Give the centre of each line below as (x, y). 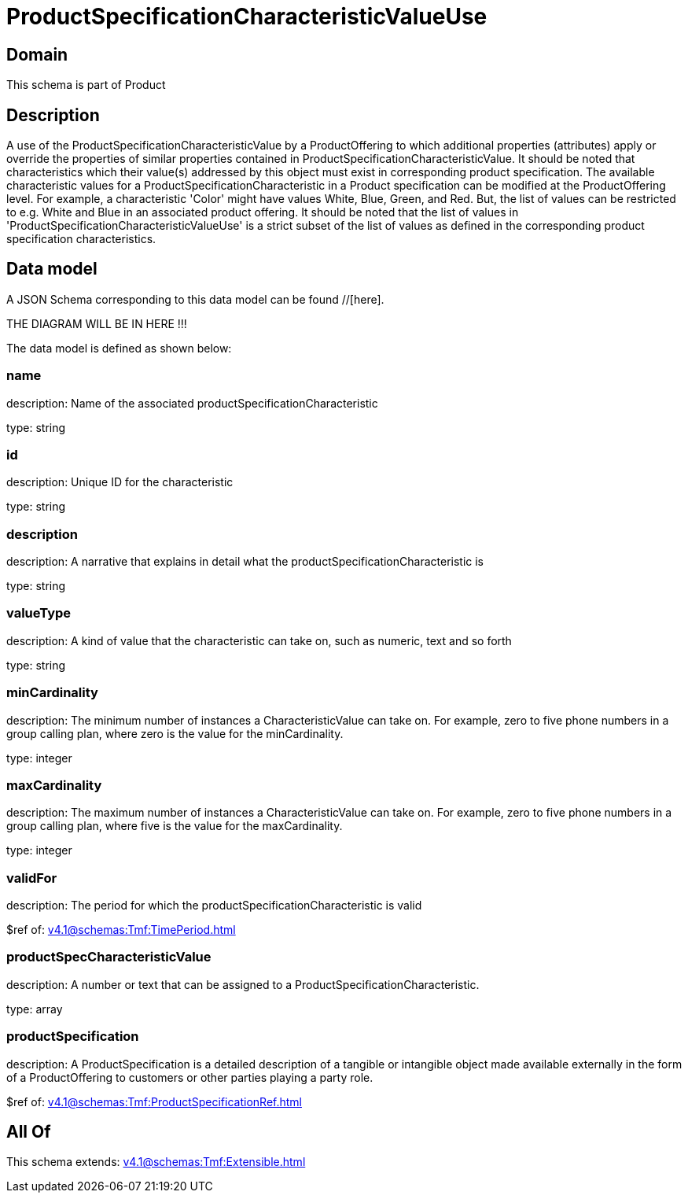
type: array (35, 1009)
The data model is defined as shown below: (119, 348)
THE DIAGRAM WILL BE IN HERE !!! (97, 323)
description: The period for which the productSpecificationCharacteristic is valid (214, 906)
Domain (37, 54)
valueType (39, 613)
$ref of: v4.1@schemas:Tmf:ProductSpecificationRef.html (154, 1101)
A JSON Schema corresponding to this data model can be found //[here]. (195, 299)
